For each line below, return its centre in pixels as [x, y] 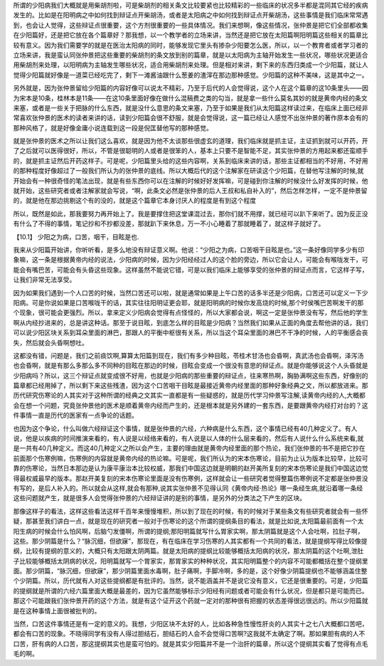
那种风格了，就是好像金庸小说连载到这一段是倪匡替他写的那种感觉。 [113, 127]
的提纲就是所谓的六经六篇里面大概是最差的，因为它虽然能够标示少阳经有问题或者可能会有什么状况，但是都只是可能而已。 [191, 591]
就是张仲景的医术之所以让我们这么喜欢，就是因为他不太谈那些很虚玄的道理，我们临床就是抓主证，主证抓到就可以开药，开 [191, 141]
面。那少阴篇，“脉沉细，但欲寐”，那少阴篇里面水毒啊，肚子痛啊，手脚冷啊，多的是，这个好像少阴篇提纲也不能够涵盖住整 [190, 571]
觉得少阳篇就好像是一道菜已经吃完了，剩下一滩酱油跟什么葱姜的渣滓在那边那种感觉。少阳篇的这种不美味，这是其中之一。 [191, 75]
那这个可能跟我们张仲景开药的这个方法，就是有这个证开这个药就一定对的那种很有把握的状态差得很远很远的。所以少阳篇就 [191, 601]
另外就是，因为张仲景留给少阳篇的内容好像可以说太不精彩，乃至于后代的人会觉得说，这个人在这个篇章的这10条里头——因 [191, 88]
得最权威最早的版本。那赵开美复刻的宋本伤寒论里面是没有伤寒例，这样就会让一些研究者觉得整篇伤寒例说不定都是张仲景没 [191, 478]
